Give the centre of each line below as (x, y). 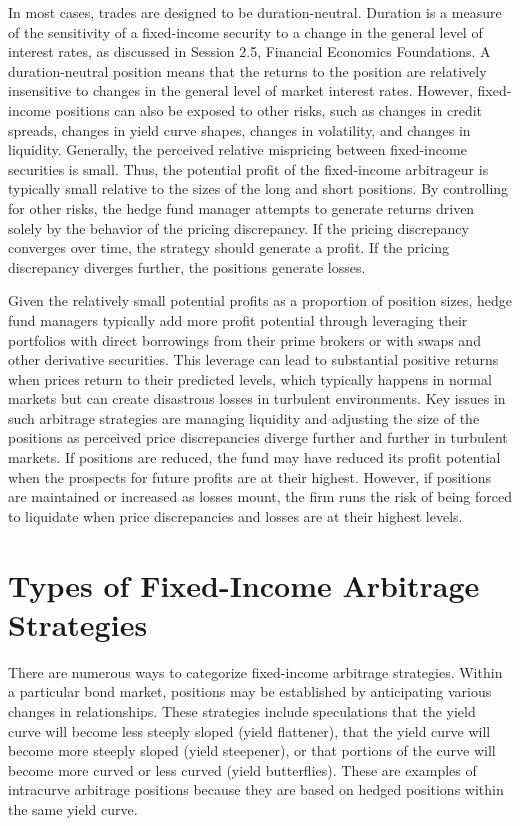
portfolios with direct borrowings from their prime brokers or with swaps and (244, 339)
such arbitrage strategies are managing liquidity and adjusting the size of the (244, 417)
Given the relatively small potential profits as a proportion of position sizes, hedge (260, 300)
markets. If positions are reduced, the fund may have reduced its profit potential (254, 457)
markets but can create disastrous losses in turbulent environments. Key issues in (257, 398)
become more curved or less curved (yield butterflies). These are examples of (242, 769)
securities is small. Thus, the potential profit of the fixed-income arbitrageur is (248, 168)
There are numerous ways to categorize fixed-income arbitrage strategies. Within (255, 671)
